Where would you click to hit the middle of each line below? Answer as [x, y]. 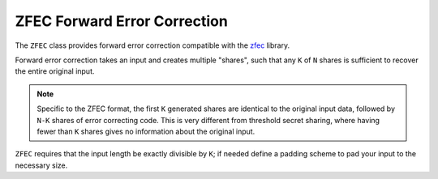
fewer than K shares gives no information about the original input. [146, 131]
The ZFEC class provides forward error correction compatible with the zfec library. [152, 45]
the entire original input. [55, 71]
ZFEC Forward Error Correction [122, 21]
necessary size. [41, 165]
